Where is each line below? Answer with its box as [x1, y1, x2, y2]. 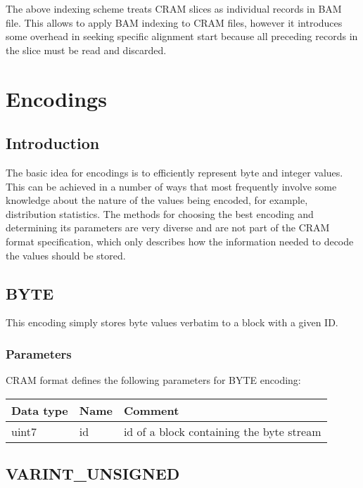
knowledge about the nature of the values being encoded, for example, [6, 193, 308, 207]
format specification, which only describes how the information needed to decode [6, 233, 354, 248]
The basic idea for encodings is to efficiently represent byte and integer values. [6, 165, 343, 179]
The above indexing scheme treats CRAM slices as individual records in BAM [6, 1, 342, 15]
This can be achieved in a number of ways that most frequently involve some [6, 179, 337, 193]
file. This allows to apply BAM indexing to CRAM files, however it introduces [6, 15, 343, 30]
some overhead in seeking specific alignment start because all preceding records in [6, 29, 358, 44]
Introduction [6, 132, 100, 154]
